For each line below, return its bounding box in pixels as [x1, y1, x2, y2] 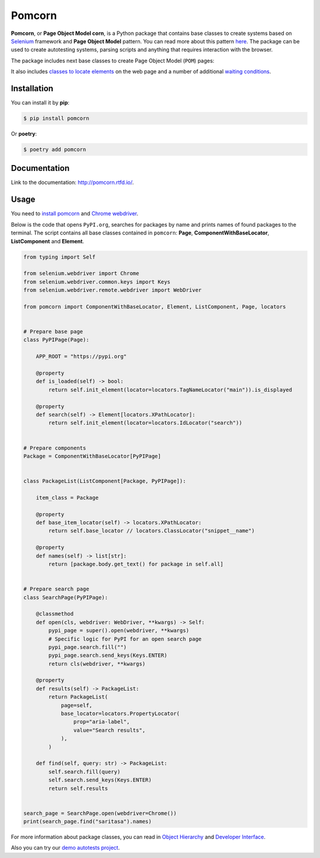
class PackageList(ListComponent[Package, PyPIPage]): [23, 478, 186, 485]
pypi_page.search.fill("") [48, 644, 127, 650]
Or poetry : [11, 130, 37, 137]
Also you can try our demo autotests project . [11, 844, 120, 851]
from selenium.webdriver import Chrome [23, 270, 139, 277]
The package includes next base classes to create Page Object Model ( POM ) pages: [11, 57, 215, 64]
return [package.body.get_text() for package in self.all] [48, 561, 224, 567]
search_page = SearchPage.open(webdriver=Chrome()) [23, 810, 177, 816]
